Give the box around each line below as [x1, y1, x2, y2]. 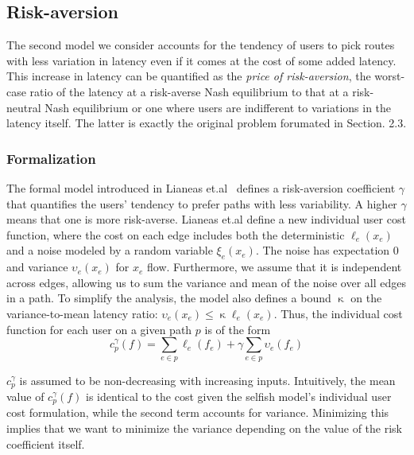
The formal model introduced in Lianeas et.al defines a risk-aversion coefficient [6, 179, 396, 196]
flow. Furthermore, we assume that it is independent [147, 259, 402, 275]
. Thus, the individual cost [273, 305, 403, 321]
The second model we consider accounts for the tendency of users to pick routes [6, 37, 395, 53]
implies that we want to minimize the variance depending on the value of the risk [6, 420, 402, 437]
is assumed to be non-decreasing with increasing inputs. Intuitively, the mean [19, 371, 396, 388]
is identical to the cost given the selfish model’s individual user [86, 387, 392, 404]
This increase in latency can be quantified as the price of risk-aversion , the [6, 68, 371, 84]
